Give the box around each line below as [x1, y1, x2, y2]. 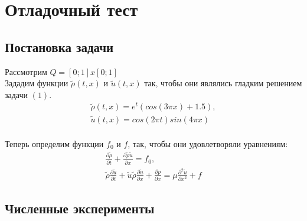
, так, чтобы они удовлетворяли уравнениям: [128, 137, 288, 149]
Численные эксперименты [5, 199, 155, 217]
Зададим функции [5, 77, 68, 89]
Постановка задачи [5, 37, 114, 56]
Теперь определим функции [5, 137, 104, 149]
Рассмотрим [5, 65, 47, 77]
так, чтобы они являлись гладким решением [144, 77, 302, 89]
